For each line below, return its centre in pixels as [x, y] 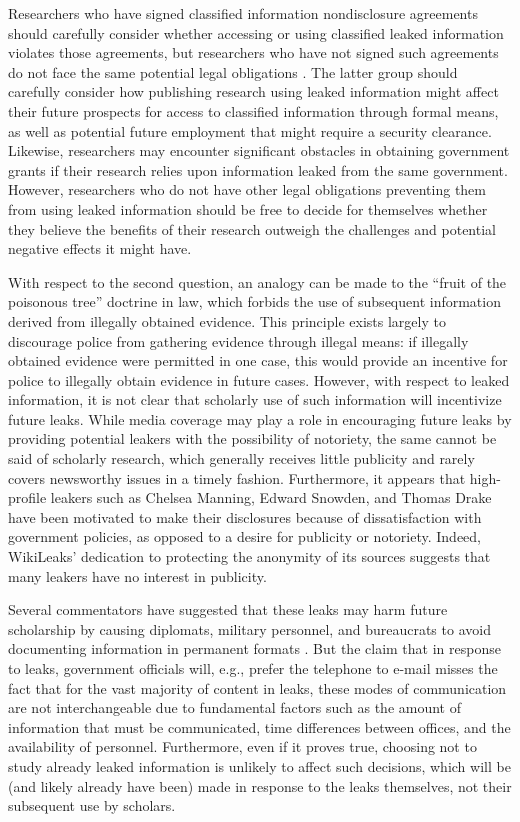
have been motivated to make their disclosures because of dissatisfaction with [245, 516]
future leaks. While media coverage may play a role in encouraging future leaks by [260, 418]
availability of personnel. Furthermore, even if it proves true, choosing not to [242, 746]
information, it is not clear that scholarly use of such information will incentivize [255, 399]
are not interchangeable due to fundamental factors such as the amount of [235, 707]
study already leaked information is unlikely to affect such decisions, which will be [259, 765]
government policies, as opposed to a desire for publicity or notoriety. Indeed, [245, 536]
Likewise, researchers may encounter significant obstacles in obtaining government [259, 150]
